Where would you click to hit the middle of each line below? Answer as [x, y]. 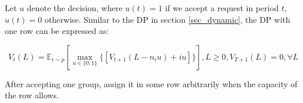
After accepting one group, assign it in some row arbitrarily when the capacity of [151, 83]
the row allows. [32, 95]
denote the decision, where [75, 8]
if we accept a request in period [222, 8]
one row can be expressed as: [57, 31]
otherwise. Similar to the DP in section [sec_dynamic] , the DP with [167, 19]
